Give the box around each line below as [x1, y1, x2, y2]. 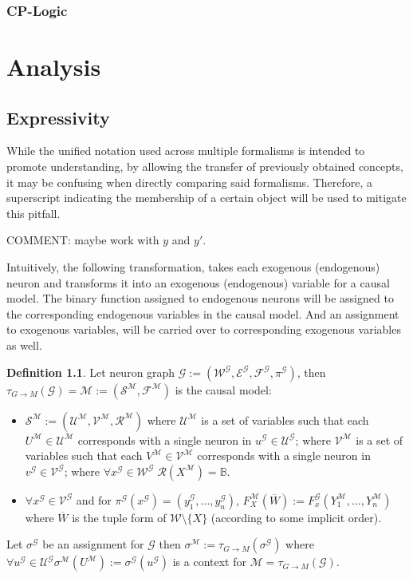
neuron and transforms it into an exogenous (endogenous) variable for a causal [6, 274, 390, 291]
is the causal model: [175, 381, 272, 398]
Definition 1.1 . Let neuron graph [6, 363, 175, 380]
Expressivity [6, 105, 110, 129]
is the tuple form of [72, 509, 167, 525]
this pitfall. [6, 204, 61, 221]
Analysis [6, 50, 101, 83]
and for [76, 491, 112, 508]
